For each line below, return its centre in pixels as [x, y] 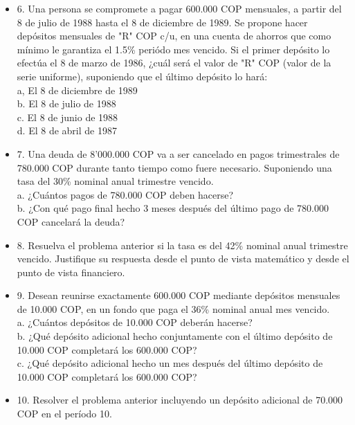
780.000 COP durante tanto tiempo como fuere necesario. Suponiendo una [174, 167]
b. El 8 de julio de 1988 [66, 103]
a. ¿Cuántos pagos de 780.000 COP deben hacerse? [125, 194]
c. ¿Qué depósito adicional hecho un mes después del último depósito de [170, 363]
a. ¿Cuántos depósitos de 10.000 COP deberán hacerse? [135, 322]
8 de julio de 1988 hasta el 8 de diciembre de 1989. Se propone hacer [162, 22]
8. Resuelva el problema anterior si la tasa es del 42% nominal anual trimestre [182, 245]
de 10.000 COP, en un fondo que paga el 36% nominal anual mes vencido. [173, 308]
